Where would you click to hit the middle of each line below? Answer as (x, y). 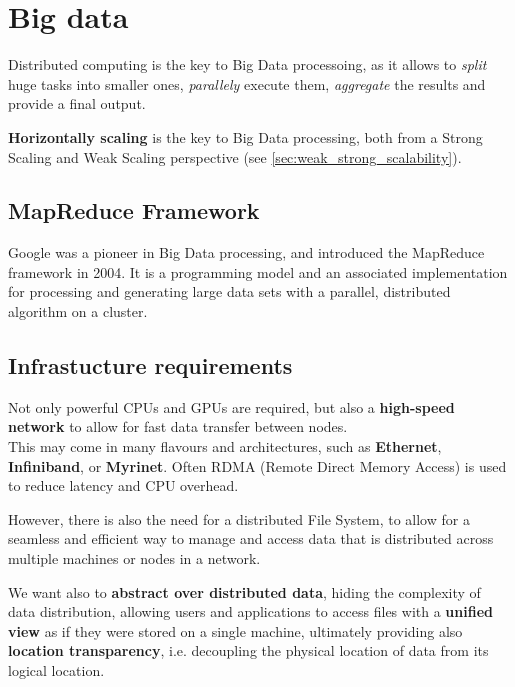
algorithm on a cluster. (78, 311)
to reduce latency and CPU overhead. (123, 485)
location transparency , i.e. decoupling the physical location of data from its (248, 650)
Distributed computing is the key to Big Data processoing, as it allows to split (247, 64)
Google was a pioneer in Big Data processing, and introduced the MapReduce (246, 252)
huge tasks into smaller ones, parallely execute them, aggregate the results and (247, 83)
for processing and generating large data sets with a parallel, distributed (229, 291)
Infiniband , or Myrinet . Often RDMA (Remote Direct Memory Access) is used (257, 465)
